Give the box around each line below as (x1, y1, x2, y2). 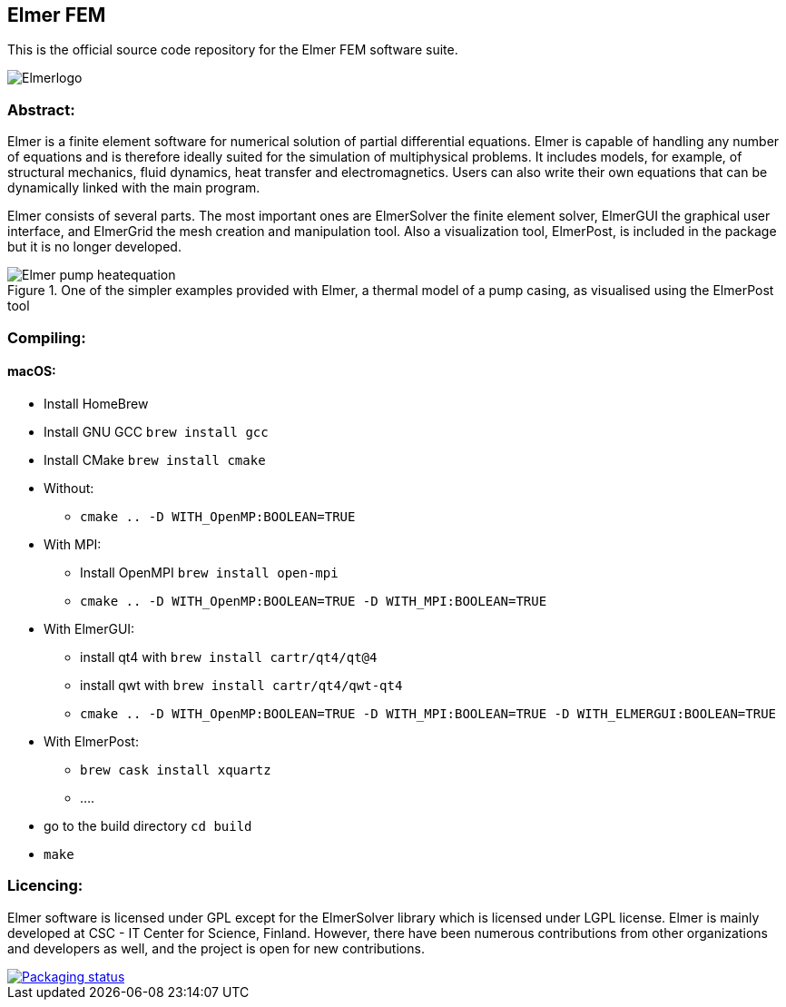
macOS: (7, 363, 56, 380)
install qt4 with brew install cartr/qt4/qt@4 (80, 648, 378, 665)
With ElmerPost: (44, 733, 139, 749)
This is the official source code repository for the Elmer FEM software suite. (7, 42, 458, 58)
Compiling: (7, 328, 86, 347)
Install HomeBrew (44, 395, 149, 411)
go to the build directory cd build (44, 817, 252, 834)
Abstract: (7, 100, 75, 119)
